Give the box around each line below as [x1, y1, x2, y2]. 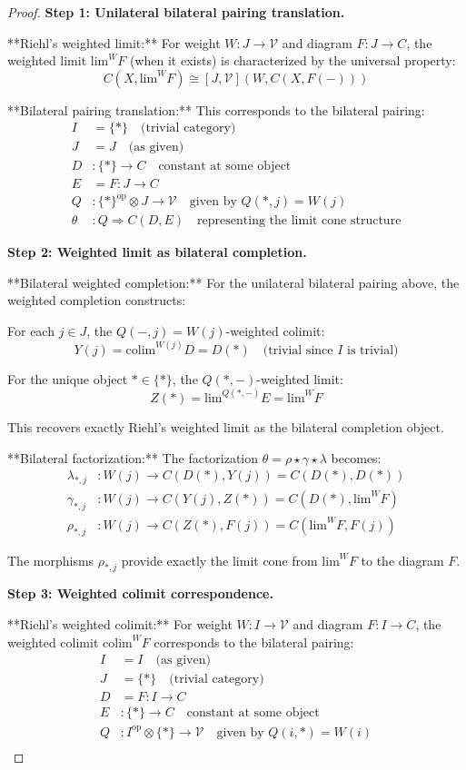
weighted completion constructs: [7, 291, 186, 310]
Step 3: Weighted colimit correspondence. [7, 584, 273, 603]
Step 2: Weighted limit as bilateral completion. [7, 242, 307, 262]
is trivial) [346, 343, 399, 357]
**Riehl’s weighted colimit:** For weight [7, 614, 233, 633]
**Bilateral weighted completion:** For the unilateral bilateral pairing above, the [7, 272, 460, 291]
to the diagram [361, 550, 444, 569]
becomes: [331, 448, 382, 467]
